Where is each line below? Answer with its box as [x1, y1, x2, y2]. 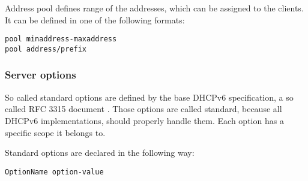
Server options [5, 67, 76, 82]
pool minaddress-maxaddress [5, 35, 117, 44]
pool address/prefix [5, 44, 87, 53]
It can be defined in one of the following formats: [5, 13, 185, 26]
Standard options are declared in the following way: [5, 146, 195, 159]
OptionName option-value [5, 167, 104, 176]
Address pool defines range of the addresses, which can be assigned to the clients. [5, 2, 304, 14]
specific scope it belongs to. [5, 126, 106, 138]
